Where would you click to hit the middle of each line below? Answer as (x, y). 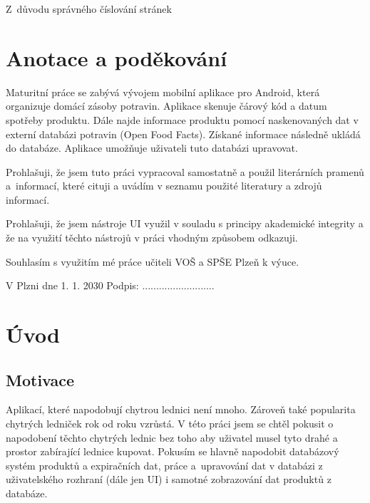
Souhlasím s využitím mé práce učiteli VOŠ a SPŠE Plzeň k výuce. (153, 261)
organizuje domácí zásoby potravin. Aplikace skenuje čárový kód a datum (166, 106)
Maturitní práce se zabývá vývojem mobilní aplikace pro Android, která (163, 92)
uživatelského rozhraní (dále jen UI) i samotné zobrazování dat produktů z (169, 479)
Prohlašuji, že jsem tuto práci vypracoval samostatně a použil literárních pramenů (185, 171)
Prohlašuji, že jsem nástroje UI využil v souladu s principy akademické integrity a (185, 223)
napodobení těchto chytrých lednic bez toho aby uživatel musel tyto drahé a (172, 437)
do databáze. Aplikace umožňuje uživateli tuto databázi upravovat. (152, 148)
